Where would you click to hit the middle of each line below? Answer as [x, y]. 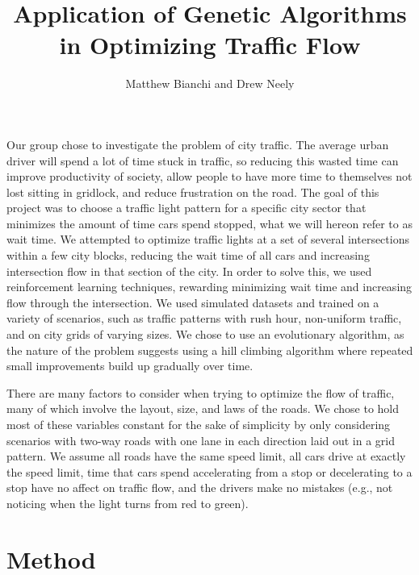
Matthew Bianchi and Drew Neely [210, 83]
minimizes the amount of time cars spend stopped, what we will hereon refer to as [209, 223]
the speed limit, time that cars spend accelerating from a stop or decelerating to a [209, 471]
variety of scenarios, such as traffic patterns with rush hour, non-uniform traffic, [204, 318]
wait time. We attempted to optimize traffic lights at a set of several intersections [208, 239]
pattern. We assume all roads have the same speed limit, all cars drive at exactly [206, 456]
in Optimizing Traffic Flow [210, 45]
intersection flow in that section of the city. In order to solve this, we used [189, 271]
